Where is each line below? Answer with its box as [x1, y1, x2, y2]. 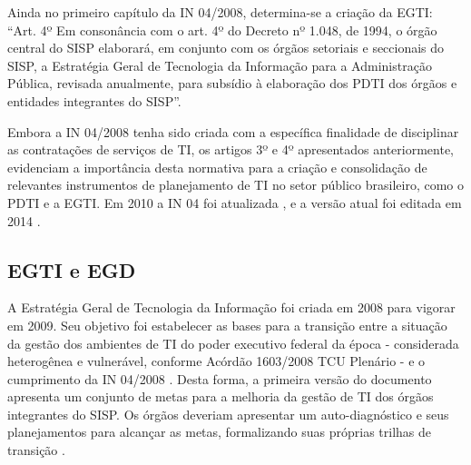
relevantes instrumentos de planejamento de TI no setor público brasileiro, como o [7, 175, 464, 194]
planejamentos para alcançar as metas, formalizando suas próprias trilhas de [7, 422, 432, 441]
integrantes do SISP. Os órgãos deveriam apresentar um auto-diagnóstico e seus [7, 404, 449, 423]
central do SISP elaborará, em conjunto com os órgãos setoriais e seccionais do [7, 38, 445, 57]
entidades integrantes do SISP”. [7, 91, 182, 110]
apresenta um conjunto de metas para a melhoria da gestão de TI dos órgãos [7, 387, 434, 406]
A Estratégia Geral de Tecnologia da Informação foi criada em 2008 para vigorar [7, 298, 456, 317]
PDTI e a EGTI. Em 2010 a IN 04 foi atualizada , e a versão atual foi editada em [7, 193, 462, 212]
